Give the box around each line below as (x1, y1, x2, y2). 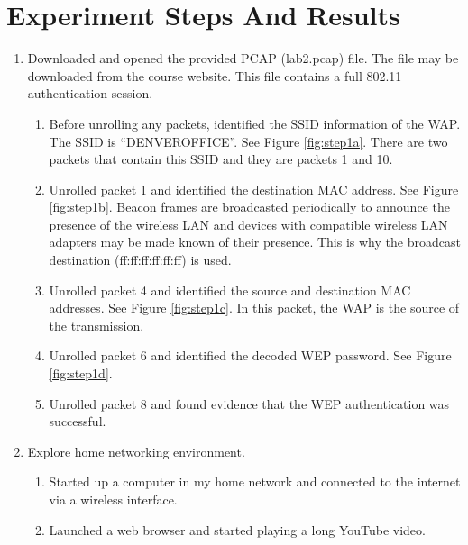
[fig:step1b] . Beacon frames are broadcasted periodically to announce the (49, 197, 450, 216)
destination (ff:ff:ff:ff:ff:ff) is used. (49, 250, 232, 269)
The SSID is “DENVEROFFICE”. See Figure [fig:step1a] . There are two (49, 132, 448, 150)
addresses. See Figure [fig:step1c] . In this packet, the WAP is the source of (49, 298, 460, 317)
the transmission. (49, 315, 144, 334)
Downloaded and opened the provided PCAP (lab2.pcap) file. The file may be (27, 49, 459, 68)
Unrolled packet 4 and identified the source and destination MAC (49, 280, 411, 299)
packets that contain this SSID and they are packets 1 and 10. (49, 150, 393, 168)
